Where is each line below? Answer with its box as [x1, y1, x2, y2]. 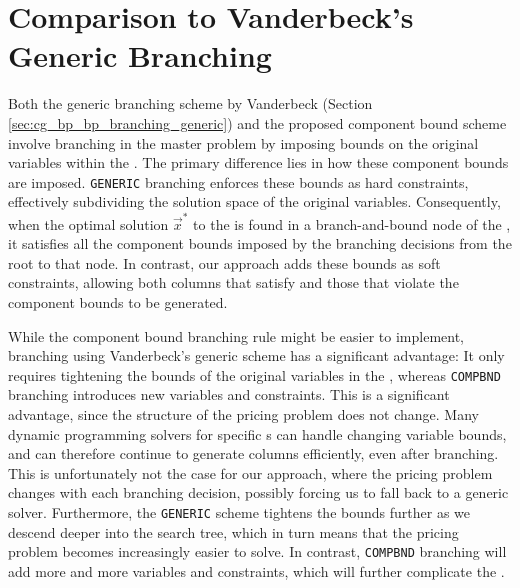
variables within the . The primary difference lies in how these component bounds [8, 152, 509, 173]
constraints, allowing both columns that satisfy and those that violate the [8, 272, 459, 293]
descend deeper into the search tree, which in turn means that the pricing [8, 521, 459, 542]
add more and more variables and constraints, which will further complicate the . [8, 560, 505, 581]
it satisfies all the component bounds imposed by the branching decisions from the [8, 233, 512, 254]
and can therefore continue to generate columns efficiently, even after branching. [8, 443, 499, 464]
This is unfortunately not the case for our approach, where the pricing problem [8, 462, 493, 483]
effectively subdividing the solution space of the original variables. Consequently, [8, 191, 501, 212]
